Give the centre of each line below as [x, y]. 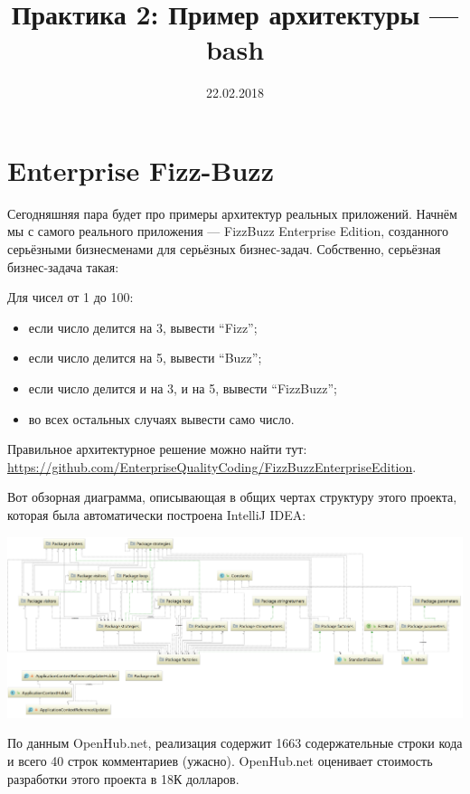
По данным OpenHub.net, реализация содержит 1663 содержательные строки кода [235, 743]
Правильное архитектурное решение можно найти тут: [157, 449]
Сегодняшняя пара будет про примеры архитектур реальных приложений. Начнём [232, 213]
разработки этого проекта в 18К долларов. [123, 778]
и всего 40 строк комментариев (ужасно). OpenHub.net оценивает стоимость [220, 761]
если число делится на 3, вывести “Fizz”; [143, 327]
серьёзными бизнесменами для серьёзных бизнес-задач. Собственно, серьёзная [224, 249]
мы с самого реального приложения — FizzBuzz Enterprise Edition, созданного [228, 231]
